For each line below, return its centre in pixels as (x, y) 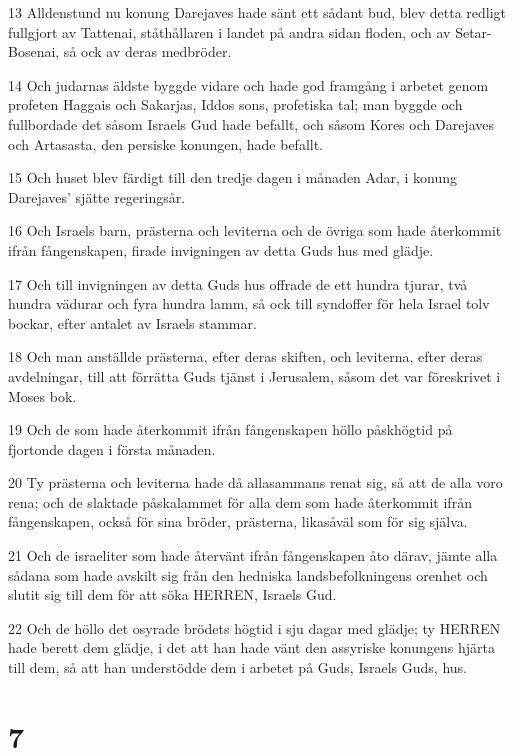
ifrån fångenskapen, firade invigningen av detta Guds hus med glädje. (221, 249)
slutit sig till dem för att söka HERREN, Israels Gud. (172, 594)
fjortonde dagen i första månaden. (112, 448)
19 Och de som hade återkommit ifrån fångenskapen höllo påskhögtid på (230, 429)
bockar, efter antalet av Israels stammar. (132, 322)
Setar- (473, 31)
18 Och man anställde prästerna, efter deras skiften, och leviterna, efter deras (245, 356)
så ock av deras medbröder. (147, 51)
